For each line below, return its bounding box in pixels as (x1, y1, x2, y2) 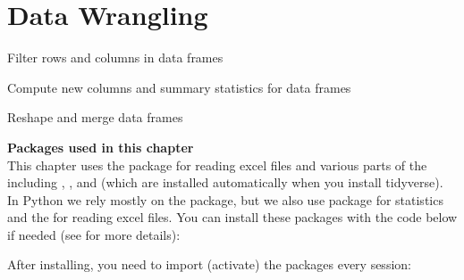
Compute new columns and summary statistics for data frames (7, 78, 351, 96)
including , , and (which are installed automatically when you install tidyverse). (7, 173, 443, 192)
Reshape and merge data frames (7, 108, 183, 127)
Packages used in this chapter (7, 137, 194, 156)
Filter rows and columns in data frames (7, 48, 224, 67)
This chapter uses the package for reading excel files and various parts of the (7, 155, 427, 174)
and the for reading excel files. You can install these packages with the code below (7, 208, 458, 226)
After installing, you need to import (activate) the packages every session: (7, 255, 411, 274)
